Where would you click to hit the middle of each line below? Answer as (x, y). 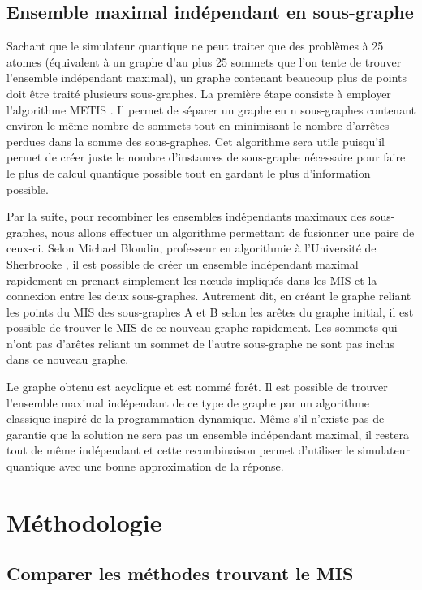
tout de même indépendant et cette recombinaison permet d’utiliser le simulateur (208, 450)
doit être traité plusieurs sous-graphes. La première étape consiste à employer (199, 93)
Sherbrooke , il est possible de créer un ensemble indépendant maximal (183, 263)
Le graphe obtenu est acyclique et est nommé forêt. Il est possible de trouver (197, 387)
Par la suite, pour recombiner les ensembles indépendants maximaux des (187, 216)
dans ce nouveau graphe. (68, 359)
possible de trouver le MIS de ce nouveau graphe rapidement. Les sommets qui (202, 327)
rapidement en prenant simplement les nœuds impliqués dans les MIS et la (192, 280)
